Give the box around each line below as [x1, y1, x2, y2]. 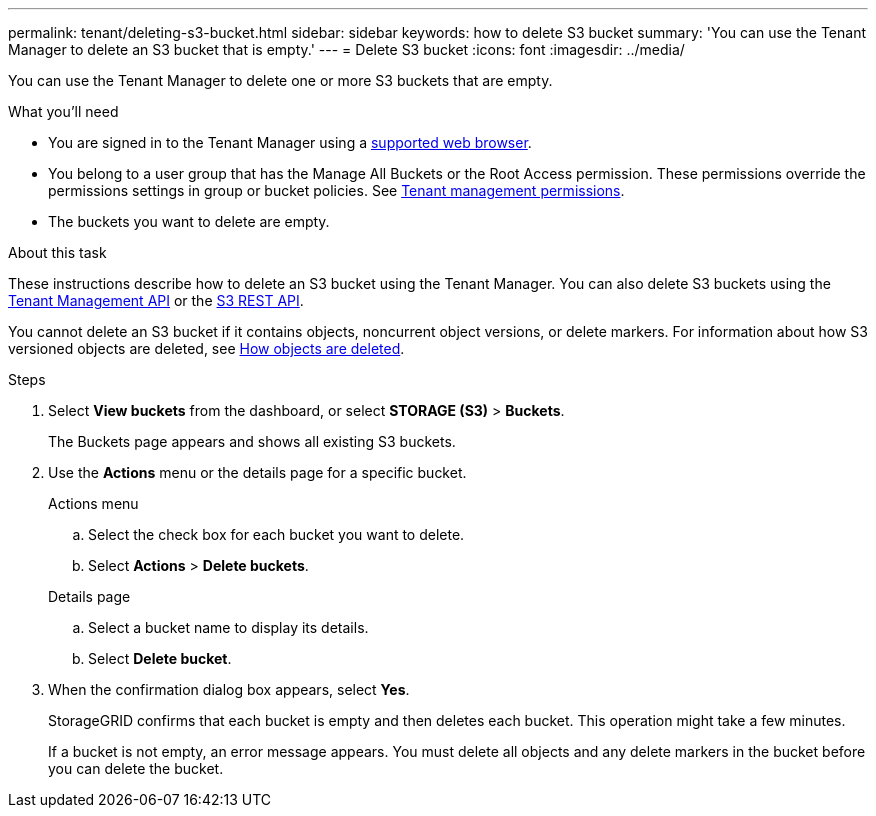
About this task [8, 244, 107, 261]
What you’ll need [8, 103, 119, 120]
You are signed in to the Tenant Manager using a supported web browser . [48, 134, 532, 151]
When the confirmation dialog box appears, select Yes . [48, 681, 410, 698]
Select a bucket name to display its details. [88, 619, 369, 636]
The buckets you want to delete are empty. [48, 213, 330, 230]
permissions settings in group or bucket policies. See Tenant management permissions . [48, 182, 625, 199]
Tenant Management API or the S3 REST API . [8, 292, 304, 309]
